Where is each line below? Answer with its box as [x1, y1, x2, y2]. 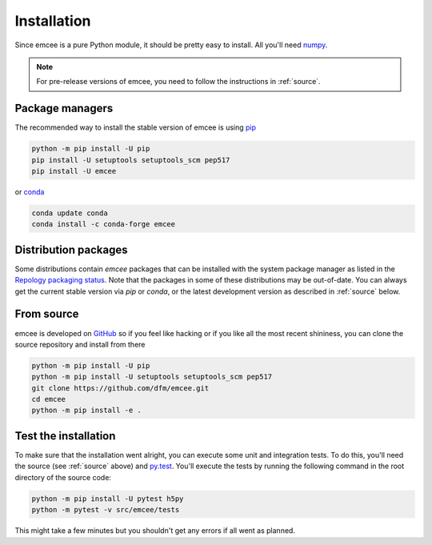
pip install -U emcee [31, 166, 117, 175]
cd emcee [31, 395, 66, 404]
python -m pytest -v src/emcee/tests [31, 505, 180, 515]
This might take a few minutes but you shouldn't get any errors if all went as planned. [14, 526, 296, 535]
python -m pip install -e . [31, 406, 142, 415]
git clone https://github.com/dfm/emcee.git [31, 383, 210, 392]
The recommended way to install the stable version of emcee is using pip [14, 122, 256, 132]
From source [14, 307, 79, 321]
